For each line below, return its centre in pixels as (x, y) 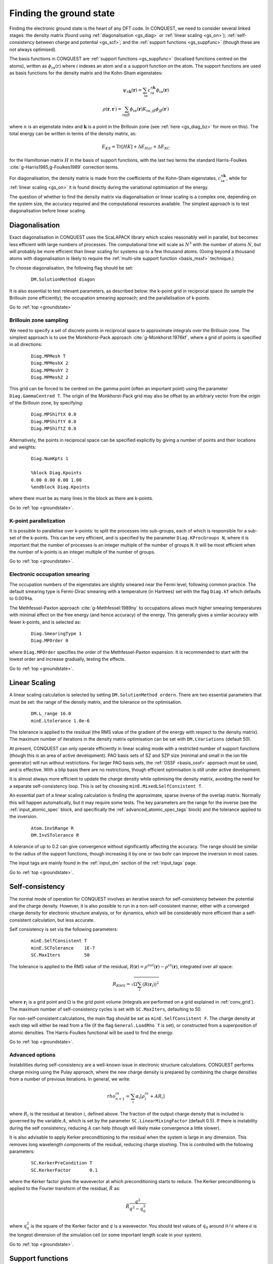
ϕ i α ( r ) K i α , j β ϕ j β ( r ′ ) (149, 109)
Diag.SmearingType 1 (56, 634)
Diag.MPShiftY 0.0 (54, 421)
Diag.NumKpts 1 (50, 459)
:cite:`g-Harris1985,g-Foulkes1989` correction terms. (64, 167)
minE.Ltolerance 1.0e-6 (60, 721)
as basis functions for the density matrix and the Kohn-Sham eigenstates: (86, 73)
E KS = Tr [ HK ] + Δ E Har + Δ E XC (136, 148)
